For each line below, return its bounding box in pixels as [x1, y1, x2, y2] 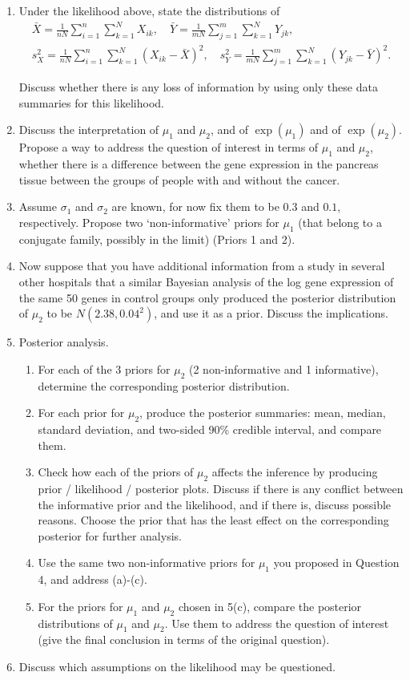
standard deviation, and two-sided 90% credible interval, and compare [38, 420, 382, 437]
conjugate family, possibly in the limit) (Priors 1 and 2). [18, 230, 295, 247]
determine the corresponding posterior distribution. [38, 377, 290, 394]
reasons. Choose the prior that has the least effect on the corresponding [38, 512, 389, 528]
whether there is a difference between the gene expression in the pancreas [18, 156, 379, 172]
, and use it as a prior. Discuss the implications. [154, 305, 388, 322]
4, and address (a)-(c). [38, 571, 147, 588]
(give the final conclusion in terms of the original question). [38, 631, 330, 648]
